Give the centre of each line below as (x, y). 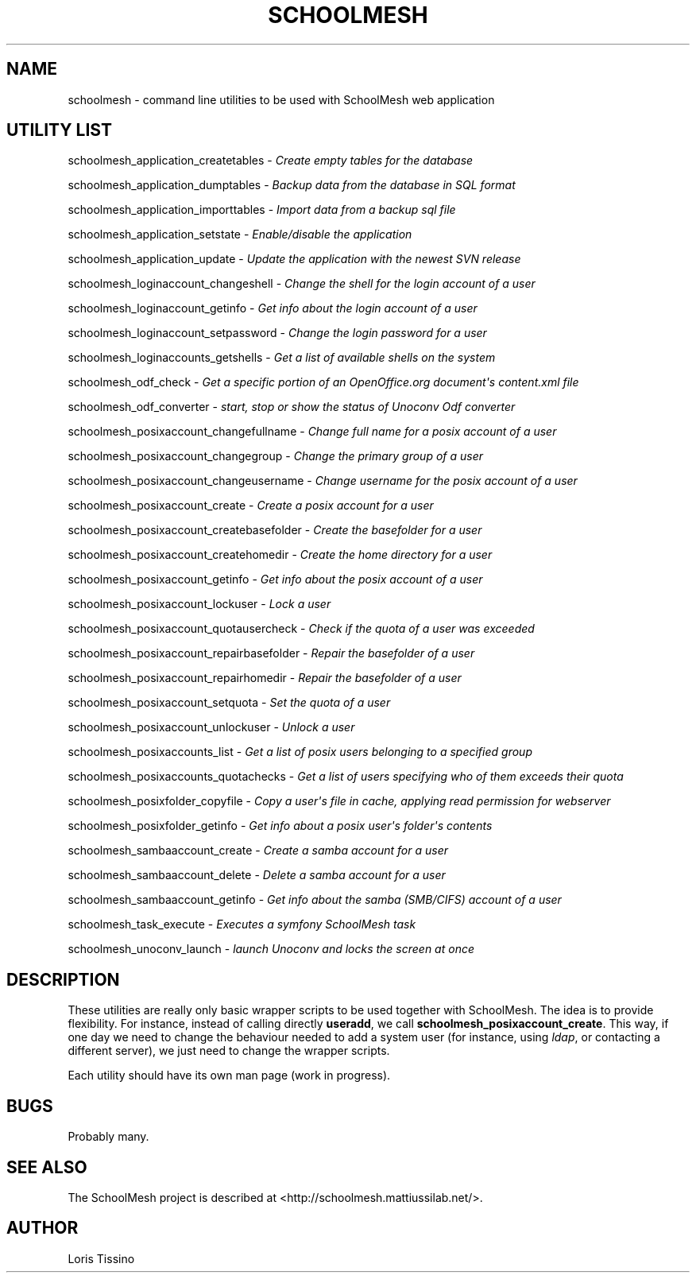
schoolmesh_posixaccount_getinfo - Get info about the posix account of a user (275, 579)
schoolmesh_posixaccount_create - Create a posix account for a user (251, 506)
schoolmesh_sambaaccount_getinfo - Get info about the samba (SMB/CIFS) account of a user (315, 900)
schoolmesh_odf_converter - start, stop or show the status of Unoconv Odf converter (292, 407)
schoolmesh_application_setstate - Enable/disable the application (240, 234)
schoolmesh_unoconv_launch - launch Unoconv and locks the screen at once (271, 949)
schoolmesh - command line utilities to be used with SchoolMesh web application (281, 99)
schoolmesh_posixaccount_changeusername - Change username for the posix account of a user (323, 481)
